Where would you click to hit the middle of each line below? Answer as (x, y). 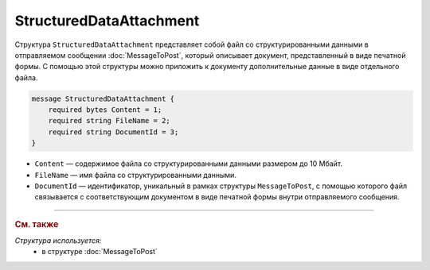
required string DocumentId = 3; (113, 132)
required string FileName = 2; (109, 121)
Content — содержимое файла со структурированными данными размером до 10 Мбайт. (188, 164)
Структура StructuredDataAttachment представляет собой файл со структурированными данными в (192, 44)
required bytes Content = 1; (105, 110)
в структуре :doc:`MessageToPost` (100, 252)
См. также (37, 224)
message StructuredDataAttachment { (103, 98)
